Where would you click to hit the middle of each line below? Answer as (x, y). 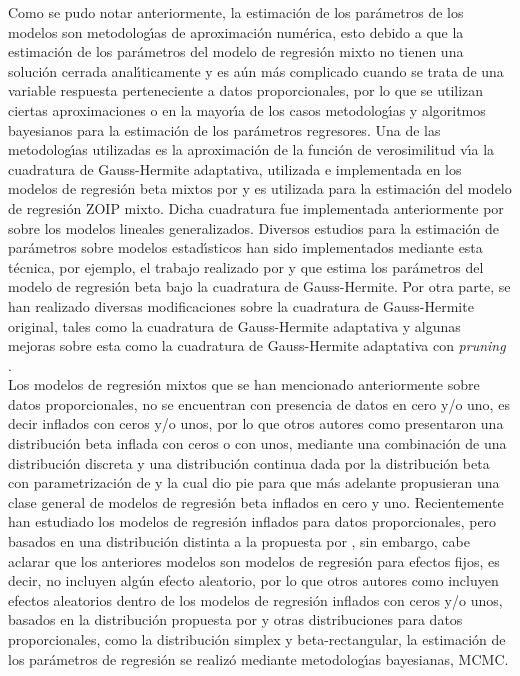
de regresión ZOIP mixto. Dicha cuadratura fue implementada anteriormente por (256, 207)
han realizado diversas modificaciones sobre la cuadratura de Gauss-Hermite (241, 305)
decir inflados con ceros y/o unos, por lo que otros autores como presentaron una (256, 423)
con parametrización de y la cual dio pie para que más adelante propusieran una (254, 482)
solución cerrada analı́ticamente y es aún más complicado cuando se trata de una (256, 70)
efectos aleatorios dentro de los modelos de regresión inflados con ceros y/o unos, (255, 599)
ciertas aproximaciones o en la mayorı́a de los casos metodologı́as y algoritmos (247, 109)
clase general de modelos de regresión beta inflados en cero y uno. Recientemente (256, 501)
